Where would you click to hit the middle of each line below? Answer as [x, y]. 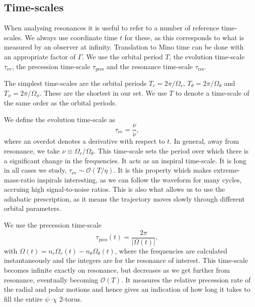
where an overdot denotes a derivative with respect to [84, 141]
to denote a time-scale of [212, 92]
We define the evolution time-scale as [60, 119]
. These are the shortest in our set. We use [103, 92]
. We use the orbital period [122, 56]
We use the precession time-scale [53, 225]
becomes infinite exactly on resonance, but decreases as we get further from [117, 269]
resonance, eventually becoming [51, 279]
